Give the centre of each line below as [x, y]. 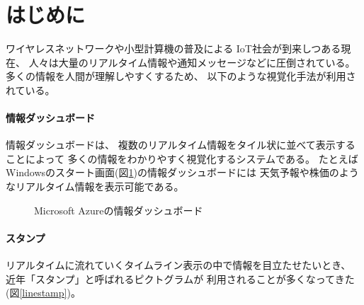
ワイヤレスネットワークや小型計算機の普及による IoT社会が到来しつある [174, 48]
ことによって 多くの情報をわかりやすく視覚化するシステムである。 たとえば [182, 158]
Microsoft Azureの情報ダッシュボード [119, 210]
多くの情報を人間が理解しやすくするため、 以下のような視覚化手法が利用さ [181, 76]
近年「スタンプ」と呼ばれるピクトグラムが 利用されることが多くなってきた [180, 278]
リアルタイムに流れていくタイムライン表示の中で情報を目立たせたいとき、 [178, 265]
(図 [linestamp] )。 [43, 293]
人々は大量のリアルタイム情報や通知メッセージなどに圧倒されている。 [192, 62]
